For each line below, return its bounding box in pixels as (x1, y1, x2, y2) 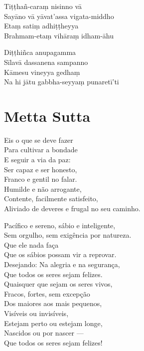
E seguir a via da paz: (4, 154, 71, 165)
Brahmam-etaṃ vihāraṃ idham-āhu (4, 30, 114, 40)
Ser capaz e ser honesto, (4, 164, 77, 174)
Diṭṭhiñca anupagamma (4, 47, 76, 57)
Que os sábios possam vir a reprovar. (4, 249, 117, 260)
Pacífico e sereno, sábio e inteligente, (4, 220, 116, 230)
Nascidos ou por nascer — (4, 328, 84, 338)
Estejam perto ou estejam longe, (4, 318, 103, 328)
